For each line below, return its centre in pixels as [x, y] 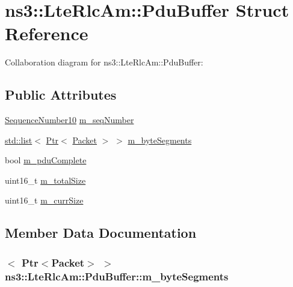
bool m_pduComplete [46, 160]
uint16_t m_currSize [44, 200]
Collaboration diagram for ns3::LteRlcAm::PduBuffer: [104, 62]
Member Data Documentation [101, 233]
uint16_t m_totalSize [45, 180]
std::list [19, 140]
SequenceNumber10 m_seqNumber [69, 120]
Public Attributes [61, 95]
